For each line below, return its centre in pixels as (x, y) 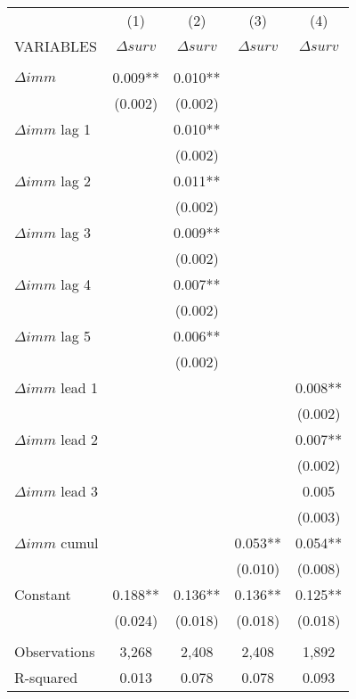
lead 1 (80, 387)
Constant (43, 594)
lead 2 (80, 439)
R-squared (46, 677)
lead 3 (80, 491)
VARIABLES (56, 46)
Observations (55, 651)
